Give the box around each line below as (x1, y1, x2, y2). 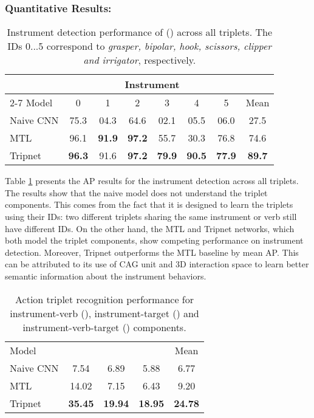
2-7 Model (10, 95, 53, 110)
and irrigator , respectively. (83, 53, 196, 67)
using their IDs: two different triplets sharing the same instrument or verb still (5, 210, 297, 222)
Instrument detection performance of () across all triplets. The (7, 25, 272, 39)
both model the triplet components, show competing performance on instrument (5, 234, 304, 247)
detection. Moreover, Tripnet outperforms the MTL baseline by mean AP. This (5, 245, 299, 258)
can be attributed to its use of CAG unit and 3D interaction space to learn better (5, 258, 309, 270)
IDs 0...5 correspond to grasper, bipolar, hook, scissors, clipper (7, 39, 272, 53)
